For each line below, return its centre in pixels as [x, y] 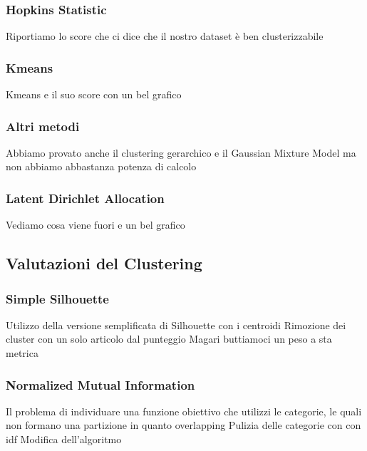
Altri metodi [43, 126]
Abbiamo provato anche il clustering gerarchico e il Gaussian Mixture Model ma [181, 152]
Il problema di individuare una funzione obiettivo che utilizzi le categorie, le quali [184, 411]
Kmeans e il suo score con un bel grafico [94, 94]
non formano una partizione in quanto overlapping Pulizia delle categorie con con [183, 425]
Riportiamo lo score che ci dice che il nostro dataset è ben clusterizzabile [165, 36]
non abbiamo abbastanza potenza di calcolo [101, 166]
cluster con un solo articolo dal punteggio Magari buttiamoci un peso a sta [169, 339]
